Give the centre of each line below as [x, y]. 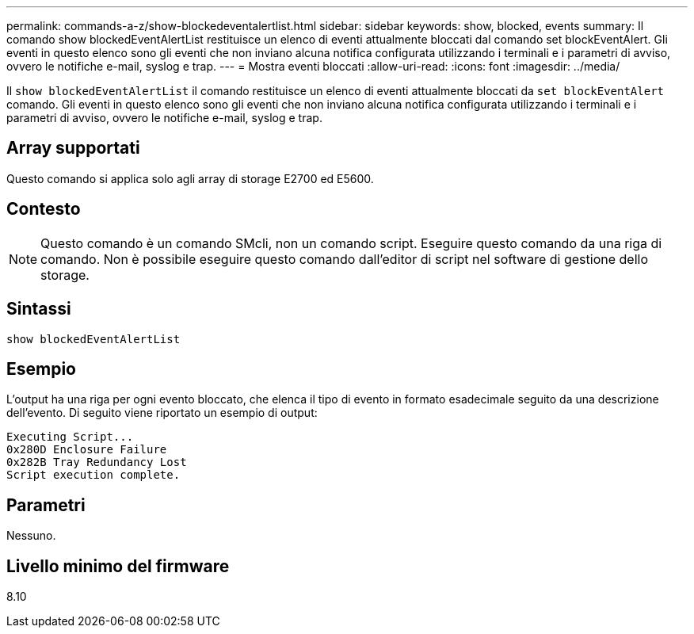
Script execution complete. [93, 475]
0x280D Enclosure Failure [87, 450]
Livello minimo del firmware [118, 566]
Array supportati [73, 148]
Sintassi [39, 309]
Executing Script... [70, 437]
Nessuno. [31, 536]
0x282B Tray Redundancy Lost [97, 462]
